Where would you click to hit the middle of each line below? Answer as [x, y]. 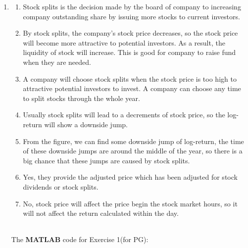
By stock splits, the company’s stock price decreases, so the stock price [130, 33]
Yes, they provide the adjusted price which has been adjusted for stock [130, 177]
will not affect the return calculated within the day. [101, 213]
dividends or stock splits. [61, 186]
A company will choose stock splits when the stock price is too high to [130, 78]
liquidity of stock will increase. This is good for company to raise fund [129, 52]
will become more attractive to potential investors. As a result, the [124, 42]
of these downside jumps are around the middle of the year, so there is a [133, 151]
